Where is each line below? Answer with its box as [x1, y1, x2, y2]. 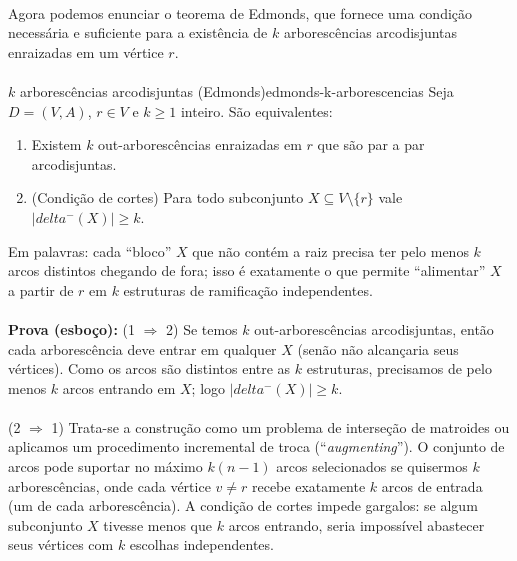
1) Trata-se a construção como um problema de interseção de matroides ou [51, 416, 510, 437]
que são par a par [317, 134, 425, 155]
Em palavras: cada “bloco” [8, 240, 172, 261]
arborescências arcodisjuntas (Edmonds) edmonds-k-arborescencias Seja [19, 80, 454, 101]
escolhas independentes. [129, 534, 274, 555]
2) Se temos [166, 318, 238, 339]
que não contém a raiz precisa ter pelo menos [192, 240, 469, 261]
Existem [31, 134, 82, 155]
